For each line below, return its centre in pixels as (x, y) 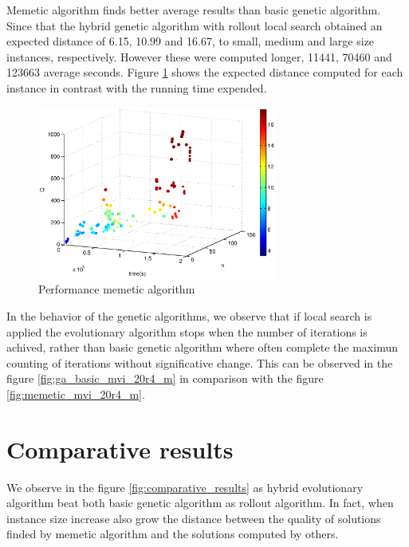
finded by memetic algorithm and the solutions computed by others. (173, 534)
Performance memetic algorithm (117, 289)
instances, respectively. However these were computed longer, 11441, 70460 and (199, 56)
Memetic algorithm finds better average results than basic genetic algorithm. (194, 10)
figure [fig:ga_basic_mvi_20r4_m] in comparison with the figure (165, 378)
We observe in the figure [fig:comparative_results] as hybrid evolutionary (185, 487)
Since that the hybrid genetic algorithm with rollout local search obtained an (195, 25)
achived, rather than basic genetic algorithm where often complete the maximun (202, 347)
